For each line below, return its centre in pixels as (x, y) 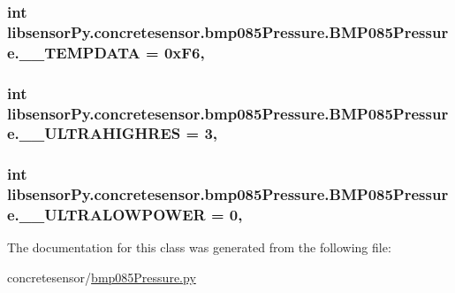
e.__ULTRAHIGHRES (94, 133)
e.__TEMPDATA (74, 52)
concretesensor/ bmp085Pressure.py (102, 278)
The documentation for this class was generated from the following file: (199, 247)
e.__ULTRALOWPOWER (106, 215)
